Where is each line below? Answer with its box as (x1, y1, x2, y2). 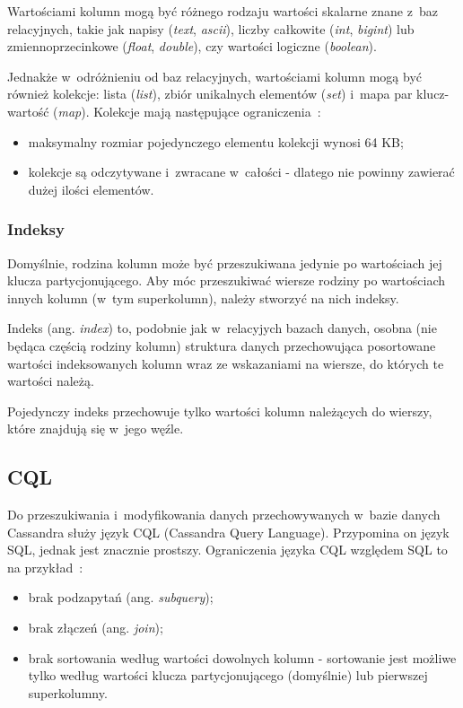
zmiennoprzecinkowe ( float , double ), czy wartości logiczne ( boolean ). (7, 37, 377, 56)
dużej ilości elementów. (28, 179, 154, 198)
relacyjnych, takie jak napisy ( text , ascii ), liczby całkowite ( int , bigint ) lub (7, 19, 415, 38)
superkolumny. (28, 683, 108, 702)
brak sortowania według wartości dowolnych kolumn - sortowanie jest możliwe (28, 648, 457, 667)
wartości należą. (7, 371, 94, 390)
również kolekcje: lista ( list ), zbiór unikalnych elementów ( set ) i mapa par (7, 84, 413, 103)
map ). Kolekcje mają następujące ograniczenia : (57, 101, 321, 120)
